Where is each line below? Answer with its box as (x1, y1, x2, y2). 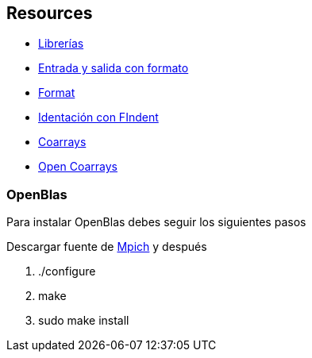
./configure (38, 264, 96, 279)
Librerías (38, 37, 84, 51)
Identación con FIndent (38, 110, 159, 125)
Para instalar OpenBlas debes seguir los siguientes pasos (6, 215, 306, 229)
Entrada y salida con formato (38, 61, 189, 75)
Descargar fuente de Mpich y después (6, 240, 207, 254)
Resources (6, 3, 93, 23)
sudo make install (38, 314, 129, 328)
